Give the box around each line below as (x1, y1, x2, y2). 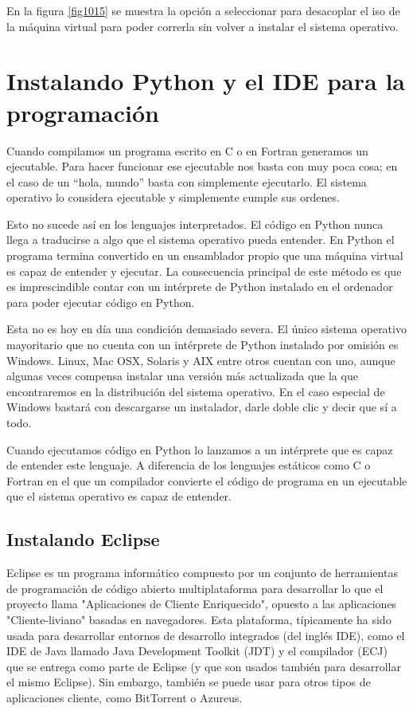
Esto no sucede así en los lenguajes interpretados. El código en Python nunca (6, 215, 384, 232)
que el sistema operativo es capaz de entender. (6, 488, 232, 505)
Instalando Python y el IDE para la (6, 65, 406, 97)
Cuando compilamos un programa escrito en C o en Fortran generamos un (6, 142, 368, 159)
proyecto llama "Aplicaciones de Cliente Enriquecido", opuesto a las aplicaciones (6, 595, 397, 612)
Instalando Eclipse (6, 527, 160, 552)
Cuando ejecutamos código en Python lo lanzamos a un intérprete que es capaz (6, 441, 393, 458)
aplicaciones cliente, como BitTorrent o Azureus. (6, 689, 243, 705)
